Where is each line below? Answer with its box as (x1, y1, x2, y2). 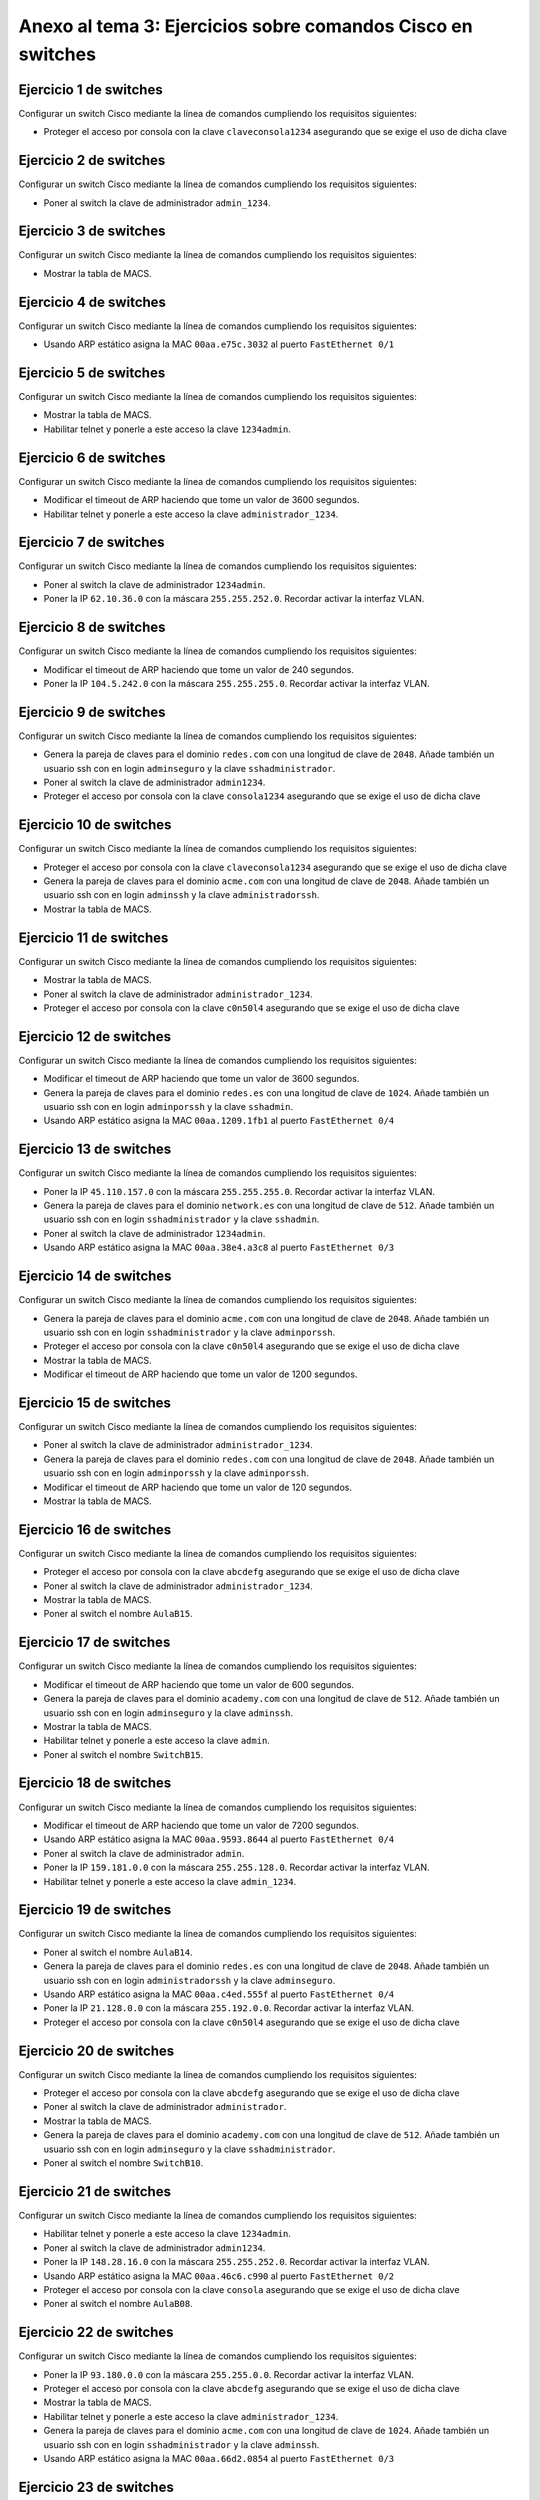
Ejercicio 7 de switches (18, 534, 165, 551)
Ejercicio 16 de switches (18, 1521, 172, 1538)
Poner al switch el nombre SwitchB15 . (43, 1748, 204, 1760)
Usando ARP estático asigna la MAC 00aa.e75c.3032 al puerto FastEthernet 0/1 (43, 338, 395, 350)
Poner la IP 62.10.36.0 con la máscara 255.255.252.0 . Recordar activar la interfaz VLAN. (43, 593, 425, 605)
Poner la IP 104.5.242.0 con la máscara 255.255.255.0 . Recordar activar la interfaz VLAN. (43, 677, 430, 689)
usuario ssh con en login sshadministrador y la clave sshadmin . (43, 1213, 320, 1225)
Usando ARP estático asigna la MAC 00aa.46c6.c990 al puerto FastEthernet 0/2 (43, 2270, 395, 2282)
